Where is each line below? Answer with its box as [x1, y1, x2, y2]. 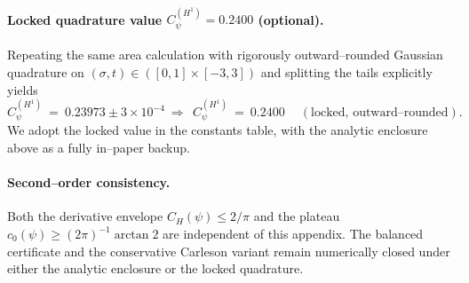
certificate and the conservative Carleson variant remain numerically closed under [7, 241, 450, 260]
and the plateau [253, 207, 340, 225]
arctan [114, 229, 149, 242]
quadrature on [7, 63, 84, 82]
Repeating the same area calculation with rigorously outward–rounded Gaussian [7, 45, 443, 64]
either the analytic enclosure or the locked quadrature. [7, 259, 304, 278]
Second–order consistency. [7, 173, 171, 192]
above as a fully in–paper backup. [7, 138, 190, 157]
